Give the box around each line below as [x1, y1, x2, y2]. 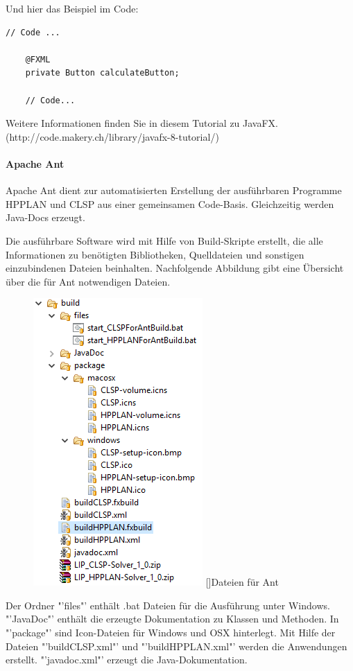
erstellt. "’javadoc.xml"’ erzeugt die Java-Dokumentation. [6, 652, 248, 667]
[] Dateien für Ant [205, 575, 279, 589]
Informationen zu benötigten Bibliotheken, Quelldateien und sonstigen [6, 247, 304, 261]
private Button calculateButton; [25, 68, 180, 78]
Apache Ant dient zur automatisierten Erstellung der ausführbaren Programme [6, 183, 342, 198]
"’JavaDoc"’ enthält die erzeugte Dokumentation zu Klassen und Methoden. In [6, 611, 339, 626]
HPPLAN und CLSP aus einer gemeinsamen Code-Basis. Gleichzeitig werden [6, 196, 334, 211]
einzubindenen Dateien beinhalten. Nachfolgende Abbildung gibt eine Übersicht [6, 261, 344, 275]
